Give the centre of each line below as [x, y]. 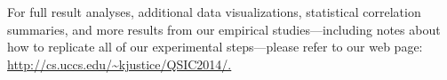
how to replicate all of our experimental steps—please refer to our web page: [215, 47]
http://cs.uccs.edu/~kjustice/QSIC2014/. [120, 64]
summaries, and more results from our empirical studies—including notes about [224, 29]
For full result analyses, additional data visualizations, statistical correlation [214, 12]
